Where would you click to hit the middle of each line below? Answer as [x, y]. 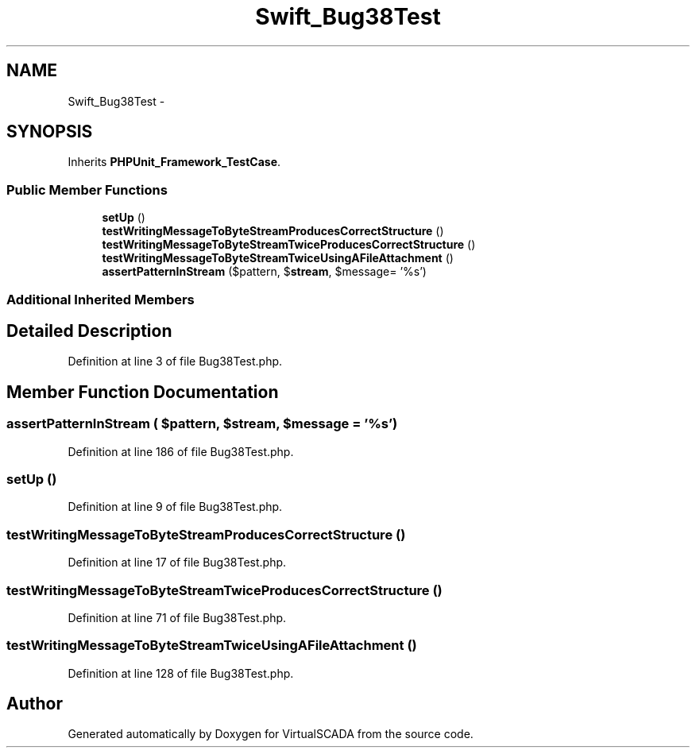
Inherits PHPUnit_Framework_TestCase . [174, 162]
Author [35, 704]
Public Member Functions [87, 189]
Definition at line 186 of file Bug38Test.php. [181, 451]
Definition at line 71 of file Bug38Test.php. [177, 617]
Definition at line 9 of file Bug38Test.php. [175, 507]
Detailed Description [89, 331]
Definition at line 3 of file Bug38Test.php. [175, 362]
